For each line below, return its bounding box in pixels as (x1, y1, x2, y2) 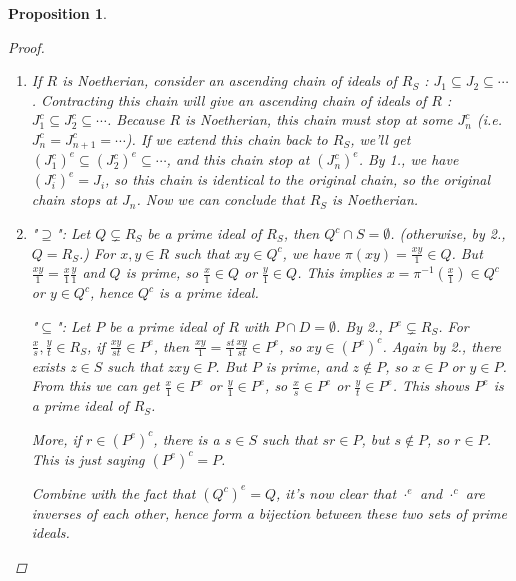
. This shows (392, 375, 470, 396)
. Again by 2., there (382, 335, 502, 356)
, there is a (153, 428, 220, 449)
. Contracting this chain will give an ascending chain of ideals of (31, 89, 427, 110)
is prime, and (265, 355, 348, 376)
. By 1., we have (358, 149, 459, 170)
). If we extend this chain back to (125, 128, 328, 149)
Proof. (8, 36, 45, 57)
